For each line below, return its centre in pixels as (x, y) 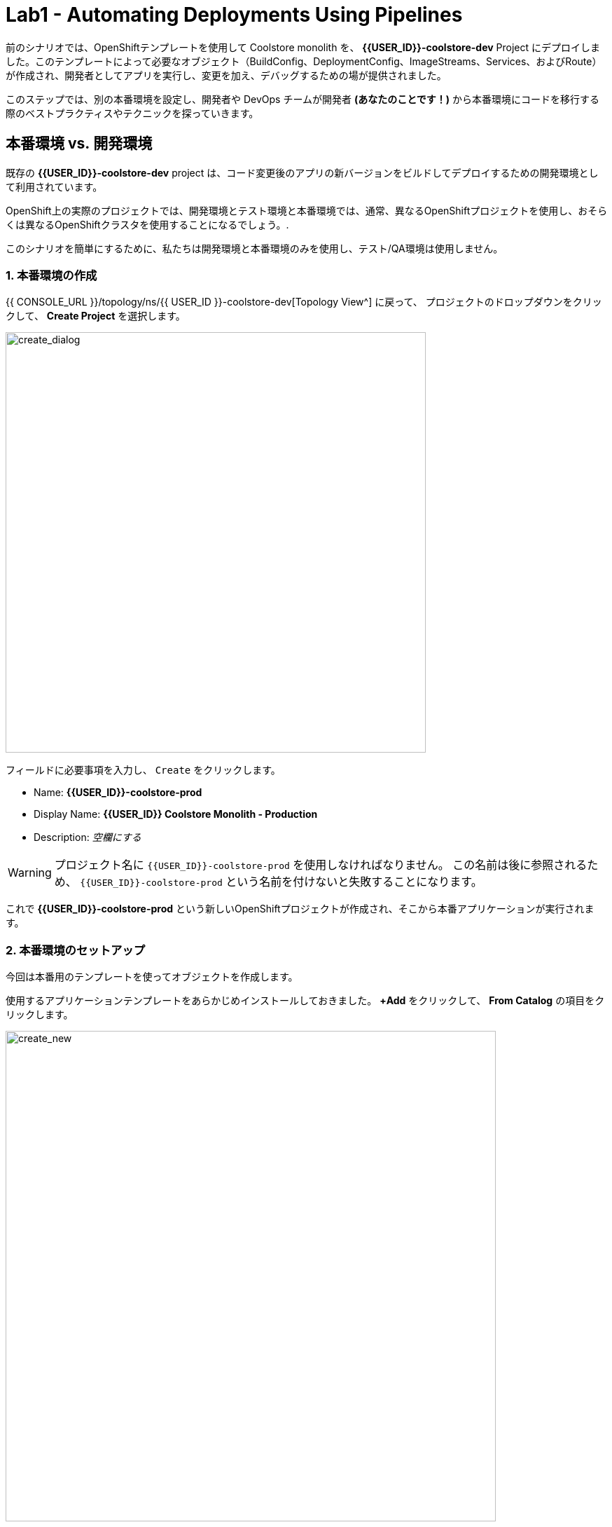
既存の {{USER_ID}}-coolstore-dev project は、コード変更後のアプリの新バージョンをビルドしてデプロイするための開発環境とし (302, 172)
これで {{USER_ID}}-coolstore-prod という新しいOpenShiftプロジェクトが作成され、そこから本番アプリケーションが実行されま (300, 909)
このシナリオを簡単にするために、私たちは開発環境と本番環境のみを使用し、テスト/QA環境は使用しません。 (255, 248)
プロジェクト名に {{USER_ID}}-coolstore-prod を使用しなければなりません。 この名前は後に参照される (321, 865)
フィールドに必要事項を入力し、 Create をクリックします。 (143, 770)
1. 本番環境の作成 (51, 275)
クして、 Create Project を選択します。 (96, 316)
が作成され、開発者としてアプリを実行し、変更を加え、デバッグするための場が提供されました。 (226, 75)
